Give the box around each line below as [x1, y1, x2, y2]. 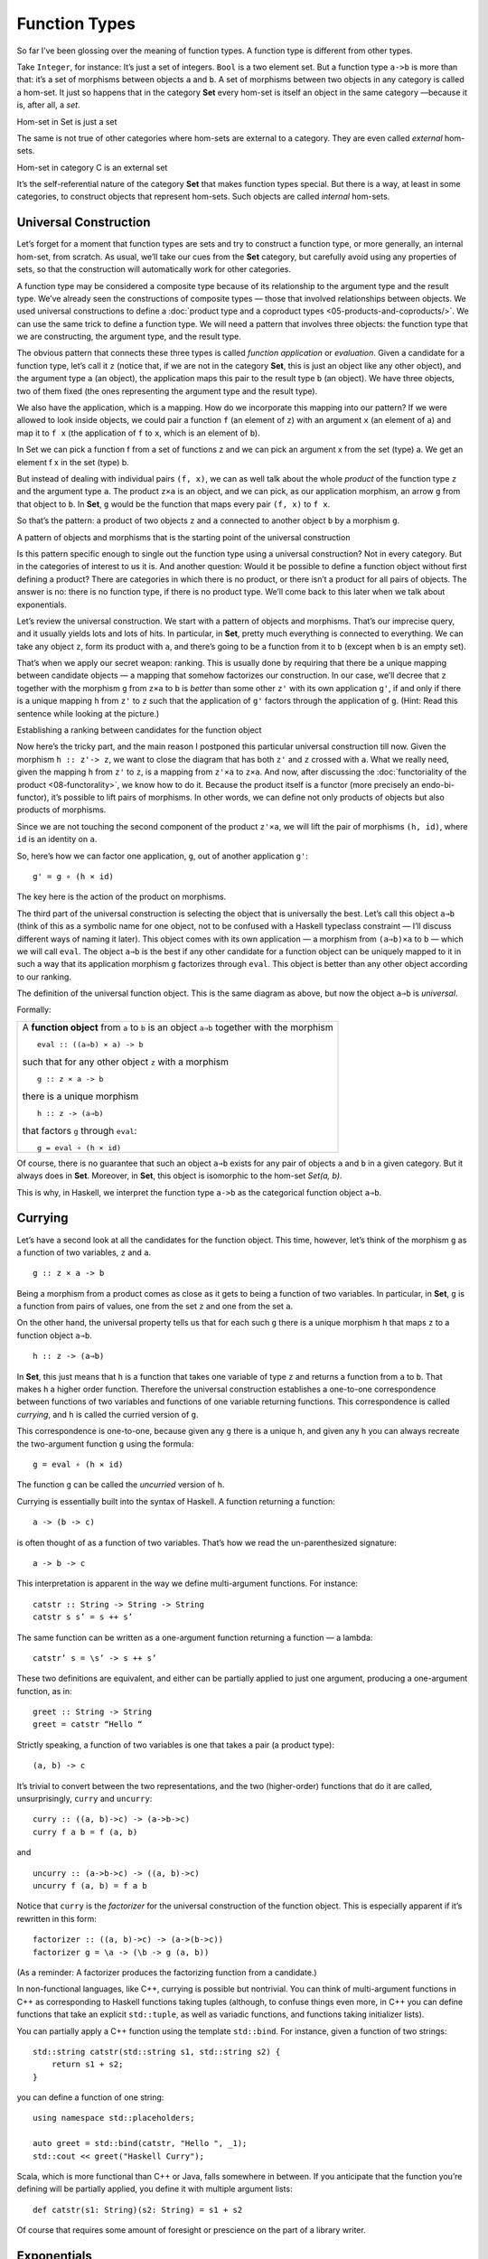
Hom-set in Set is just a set [16, 116, 117, 127]
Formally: [16, 1004, 52, 1016]
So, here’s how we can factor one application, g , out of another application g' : [16, 850, 309, 861]
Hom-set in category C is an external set [16, 162, 168, 173]
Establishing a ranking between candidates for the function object [16, 725, 262, 736]
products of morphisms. [16, 804, 107, 815]
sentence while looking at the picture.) [16, 708, 160, 718]
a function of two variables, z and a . [16, 1247, 152, 1258]
